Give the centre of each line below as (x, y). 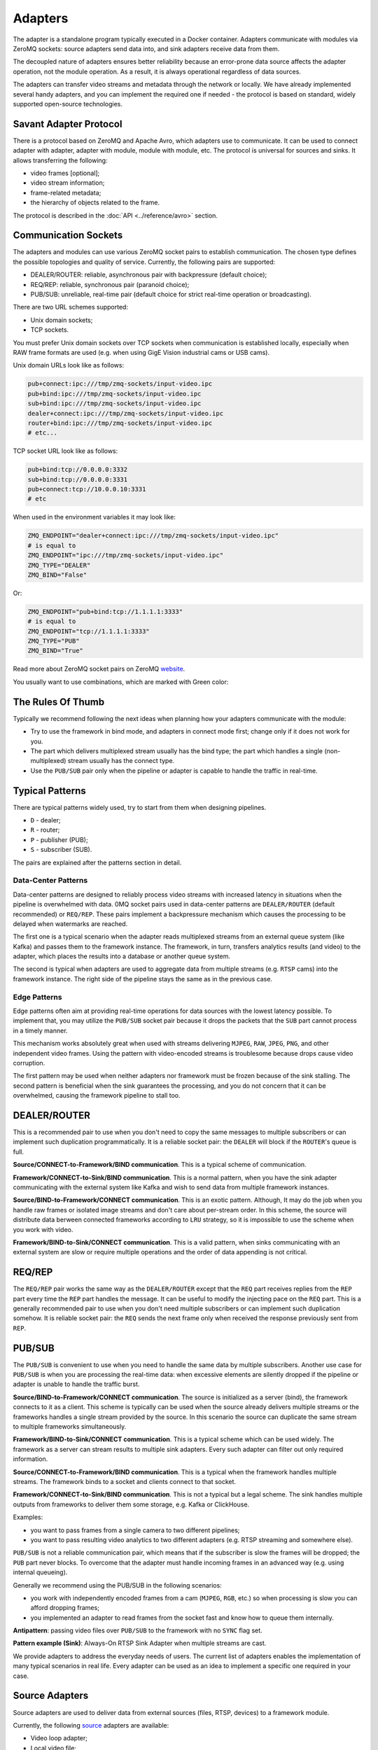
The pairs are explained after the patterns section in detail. (97, 862)
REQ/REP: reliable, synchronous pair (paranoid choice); (110, 284)
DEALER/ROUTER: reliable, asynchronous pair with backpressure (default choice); (149, 275)
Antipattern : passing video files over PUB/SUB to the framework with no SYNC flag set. (138, 1630)
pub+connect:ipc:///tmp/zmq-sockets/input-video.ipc (120, 384)
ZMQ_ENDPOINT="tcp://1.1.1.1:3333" (89, 631)
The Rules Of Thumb (59, 702)
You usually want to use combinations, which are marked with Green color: (121, 682)
